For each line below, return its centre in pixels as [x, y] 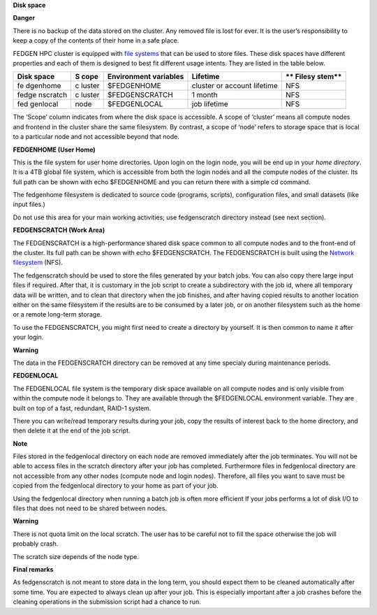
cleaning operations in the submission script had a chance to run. [107, 602]
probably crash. [36, 544]
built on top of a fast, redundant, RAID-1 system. [82, 408]
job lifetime [210, 104]
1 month [205, 95]
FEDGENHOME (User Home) [54, 150]
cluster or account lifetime [235, 86]
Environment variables [146, 77]
